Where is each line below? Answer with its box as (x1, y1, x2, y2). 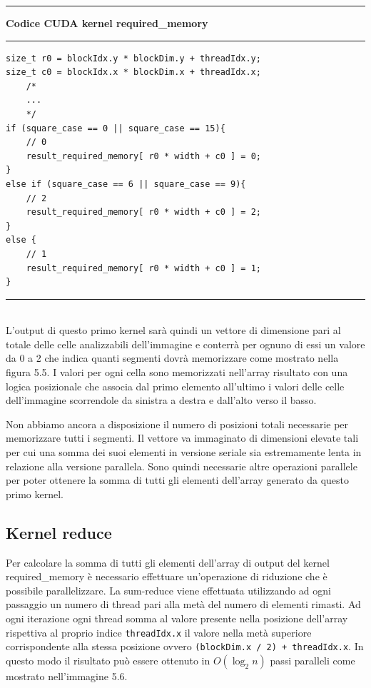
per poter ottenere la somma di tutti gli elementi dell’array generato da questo (6, 472, 350, 487)
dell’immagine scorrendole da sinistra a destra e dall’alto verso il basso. (6, 393, 317, 408)
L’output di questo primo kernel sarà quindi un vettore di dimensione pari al (6, 323, 341, 338)
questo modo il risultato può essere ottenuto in (6, 652, 210, 667)
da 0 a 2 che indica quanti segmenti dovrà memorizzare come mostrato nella (6, 350, 339, 365)
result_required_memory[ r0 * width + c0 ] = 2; (26, 207, 261, 218)
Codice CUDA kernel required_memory (6, 16, 208, 30)
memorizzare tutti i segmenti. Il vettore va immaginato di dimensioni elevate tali (6, 430, 359, 445)
